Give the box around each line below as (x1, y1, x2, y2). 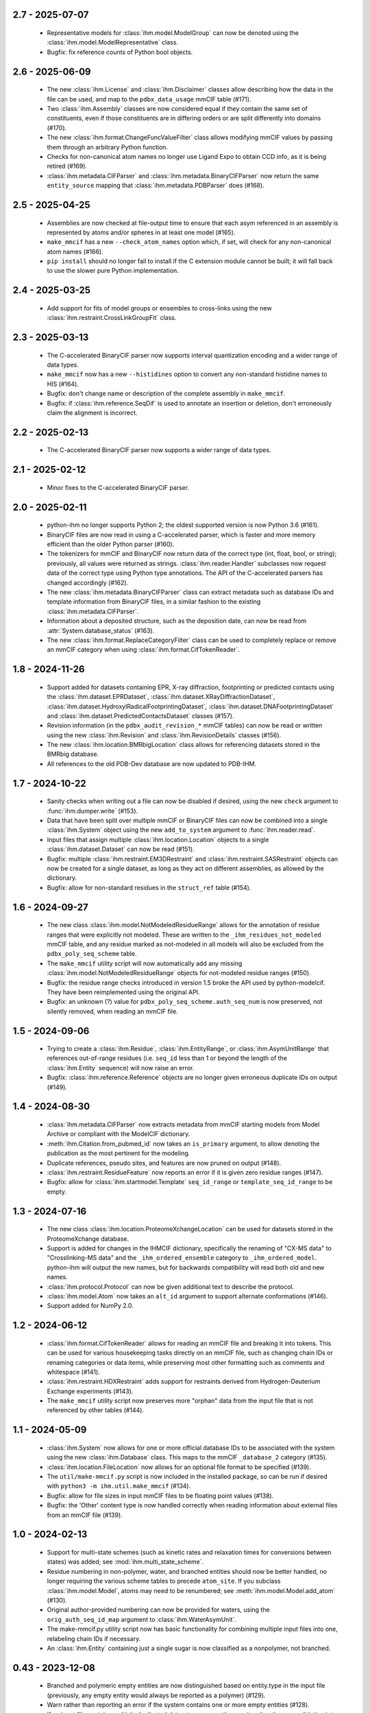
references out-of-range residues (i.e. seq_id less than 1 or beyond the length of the (47, 1054, 288, 1062)
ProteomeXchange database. (47, 1234, 129, 1243)
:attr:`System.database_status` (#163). (47, 626, 155, 634)
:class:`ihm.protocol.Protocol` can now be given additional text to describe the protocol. (47, 1282, 295, 1291)
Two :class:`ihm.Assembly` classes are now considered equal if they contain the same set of (47, 104, 308, 112)
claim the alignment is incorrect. (47, 408, 138, 417)
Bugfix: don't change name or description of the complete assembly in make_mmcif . (47, 389, 286, 397)
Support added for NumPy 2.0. (47, 1302, 134, 1310)
